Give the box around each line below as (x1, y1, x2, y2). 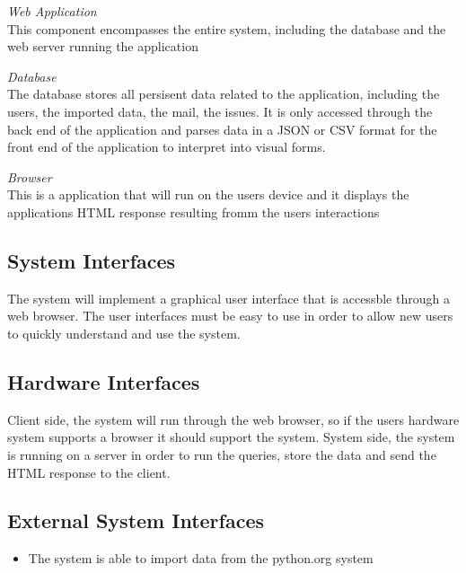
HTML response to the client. (7, 463, 171, 481)
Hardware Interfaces (7, 367, 200, 395)
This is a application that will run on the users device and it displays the (7, 185, 409, 204)
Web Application (7, 2, 97, 20)
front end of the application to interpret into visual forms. (7, 137, 326, 156)
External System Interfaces (7, 507, 264, 534)
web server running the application (7, 37, 198, 56)
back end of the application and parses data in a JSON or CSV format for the (7, 119, 437, 138)
